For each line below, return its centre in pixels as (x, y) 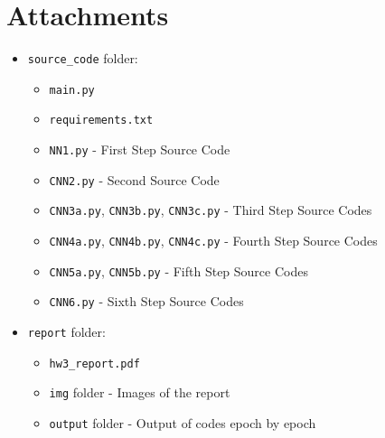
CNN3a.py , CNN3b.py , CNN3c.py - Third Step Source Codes (211, 210)
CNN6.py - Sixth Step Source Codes (146, 301)
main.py (72, 90)
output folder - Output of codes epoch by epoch (183, 423)
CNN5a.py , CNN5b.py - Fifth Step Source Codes (178, 270)
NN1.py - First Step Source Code (140, 149)
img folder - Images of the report (140, 392)
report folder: (66, 332)
